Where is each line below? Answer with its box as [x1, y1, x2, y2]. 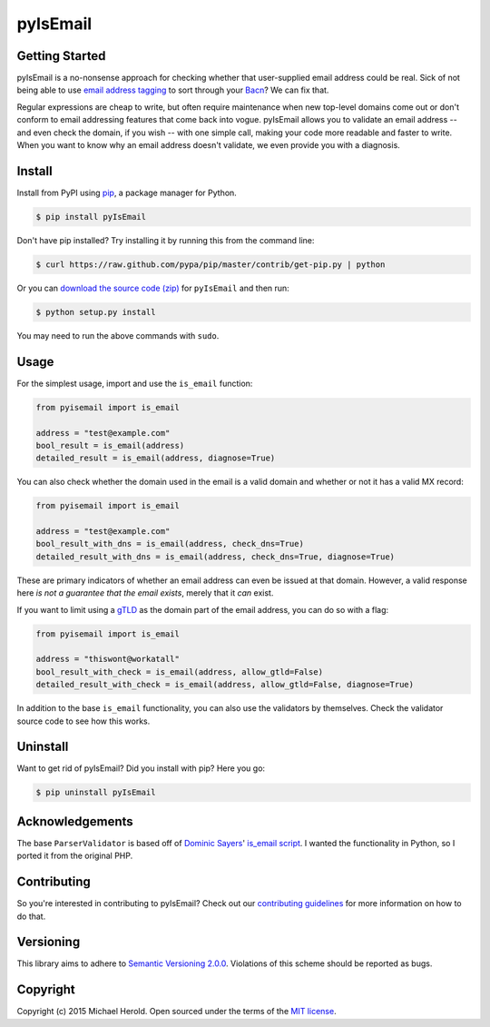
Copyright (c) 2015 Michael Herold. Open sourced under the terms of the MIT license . [16, 1006, 337, 1017]
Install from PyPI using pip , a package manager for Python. [16, 187, 238, 198]
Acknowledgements [16, 814, 133, 829]
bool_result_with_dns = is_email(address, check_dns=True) [35, 538, 304, 549]
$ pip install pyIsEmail [35, 212, 147, 222]
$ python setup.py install [35, 307, 156, 317]
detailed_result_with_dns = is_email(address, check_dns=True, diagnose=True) [35, 551, 395, 562]
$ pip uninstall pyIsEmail [35, 787, 156, 798]
